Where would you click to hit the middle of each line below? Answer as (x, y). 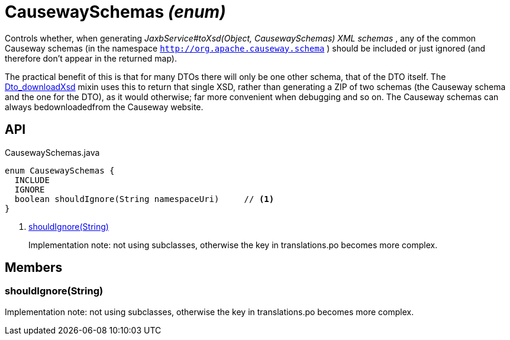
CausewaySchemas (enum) (115, 12)
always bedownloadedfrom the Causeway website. (104, 107)
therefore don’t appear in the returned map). (91, 58)
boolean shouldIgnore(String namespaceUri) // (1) (144, 199)
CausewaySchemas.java (52, 152)
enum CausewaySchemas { (60, 170)
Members (34, 268)
